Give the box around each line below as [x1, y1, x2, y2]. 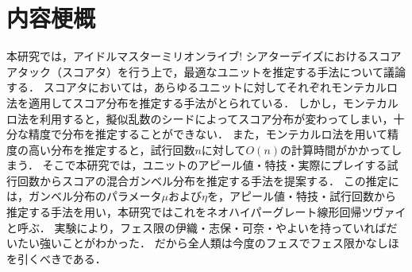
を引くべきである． [6, 250, 106, 266]
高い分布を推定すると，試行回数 [28, 141, 195, 157]
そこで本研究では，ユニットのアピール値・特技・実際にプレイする [42, 157, 387, 173]
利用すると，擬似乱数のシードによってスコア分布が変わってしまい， [39, 110, 394, 126]
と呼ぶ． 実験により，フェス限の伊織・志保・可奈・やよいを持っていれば [6, 219, 387, 235]
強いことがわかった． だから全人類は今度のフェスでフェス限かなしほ [39, 235, 399, 251]
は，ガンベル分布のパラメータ [6, 188, 162, 204]
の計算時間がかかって [280, 141, 391, 157]
